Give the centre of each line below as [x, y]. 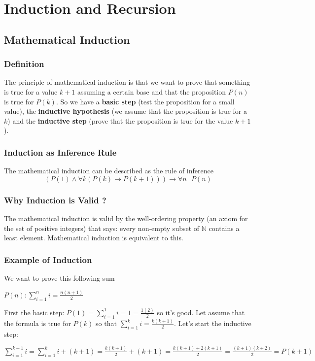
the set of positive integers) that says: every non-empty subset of [102, 228]
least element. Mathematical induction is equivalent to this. [94, 238]
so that [106, 323]
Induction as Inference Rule [60, 152]
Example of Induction [48, 259]
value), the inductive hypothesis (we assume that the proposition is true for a [126, 111]
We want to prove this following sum [59, 278]
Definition [24, 64]
